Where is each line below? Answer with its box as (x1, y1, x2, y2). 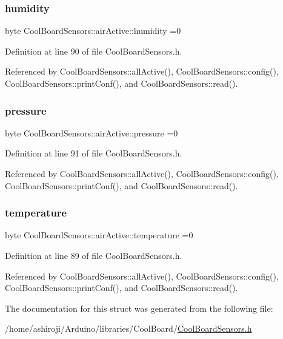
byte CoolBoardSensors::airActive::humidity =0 (5, 24, 181, 37)
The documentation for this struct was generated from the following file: (5, 301, 273, 314)
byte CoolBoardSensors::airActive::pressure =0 (5, 126, 178, 139)
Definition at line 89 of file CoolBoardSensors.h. (5, 249, 182, 261)
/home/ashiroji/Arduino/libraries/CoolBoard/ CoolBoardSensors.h (5, 322, 252, 335)
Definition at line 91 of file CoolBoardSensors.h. (5, 147, 182, 159)
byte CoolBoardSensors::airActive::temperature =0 (5, 229, 193, 241)
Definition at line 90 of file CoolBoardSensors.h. (5, 44, 182, 57)
